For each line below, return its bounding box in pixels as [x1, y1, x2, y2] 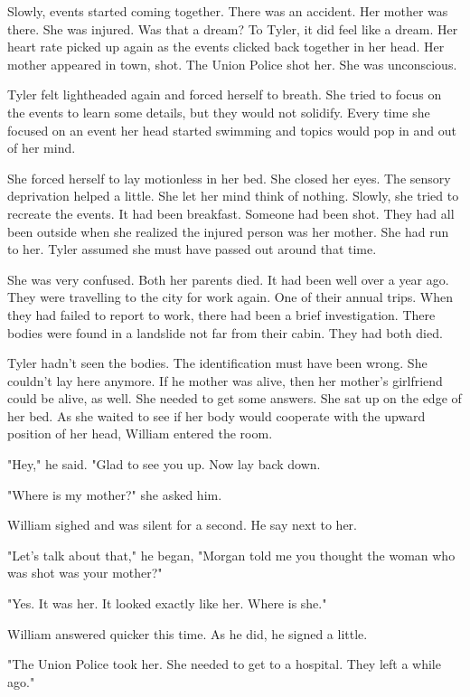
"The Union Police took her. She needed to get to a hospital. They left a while [7, 655, 441, 673]
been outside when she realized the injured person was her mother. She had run [7, 221, 449, 240]
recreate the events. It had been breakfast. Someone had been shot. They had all [7, 203, 455, 222]
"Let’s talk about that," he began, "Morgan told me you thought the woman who [7, 545, 456, 564]
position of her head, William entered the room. [7, 424, 273, 443]
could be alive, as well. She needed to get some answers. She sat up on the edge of [7, 389, 462, 408]
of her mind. [7, 138, 76, 157]
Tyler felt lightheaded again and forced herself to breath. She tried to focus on [7, 85, 442, 104]
